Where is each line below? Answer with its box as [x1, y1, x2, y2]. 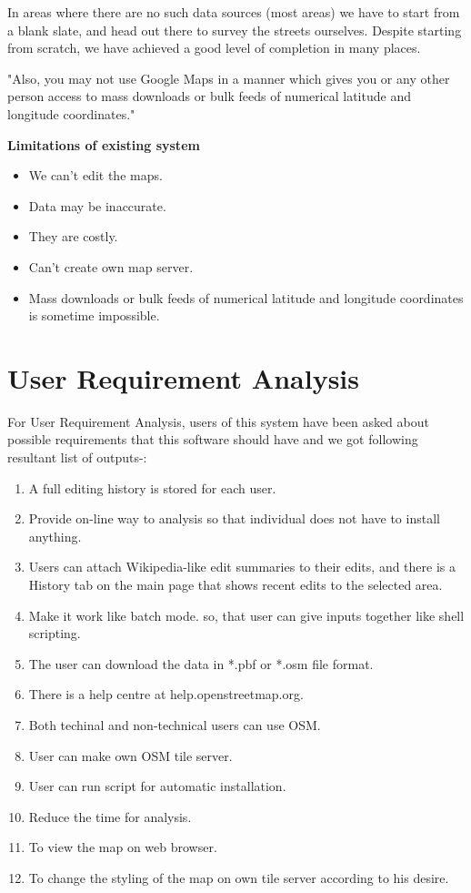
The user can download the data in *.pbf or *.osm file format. [28, 654, 374, 673]
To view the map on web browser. [28, 837, 217, 857]
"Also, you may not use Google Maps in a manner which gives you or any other [7, 68, 450, 87]
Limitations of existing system [7, 135, 200, 154]
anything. [28, 526, 82, 545]
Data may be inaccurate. [28, 196, 166, 215]
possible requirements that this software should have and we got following [7, 430, 418, 449]
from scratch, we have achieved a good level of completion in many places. [7, 38, 421, 57]
